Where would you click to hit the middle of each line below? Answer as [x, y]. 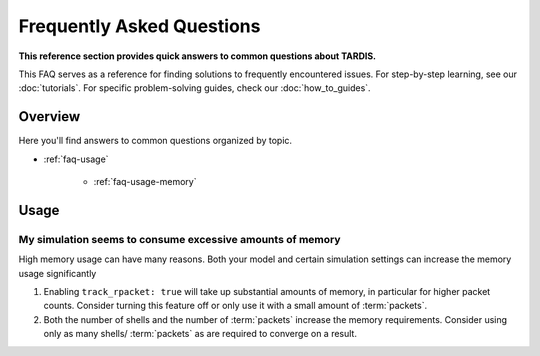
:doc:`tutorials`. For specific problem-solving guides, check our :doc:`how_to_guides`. [194, 88]
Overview [49, 116]
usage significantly [57, 273]
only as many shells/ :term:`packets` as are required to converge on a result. [200, 334]
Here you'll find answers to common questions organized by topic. [155, 141]
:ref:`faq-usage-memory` [145, 182]
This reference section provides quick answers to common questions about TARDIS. [197, 56]
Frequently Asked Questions [139, 26]
